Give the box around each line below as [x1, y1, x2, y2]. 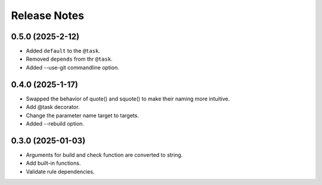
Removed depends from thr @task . [26, 55, 113, 62]
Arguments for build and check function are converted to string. [26, 151, 183, 158]
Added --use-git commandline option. [26, 64, 119, 71]
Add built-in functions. [26, 159, 81, 167]
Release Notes [11, 9, 85, 22]
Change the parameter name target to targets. [26, 112, 140, 119]
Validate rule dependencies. [26, 168, 95, 175]
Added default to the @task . [26, 48, 101, 55]
